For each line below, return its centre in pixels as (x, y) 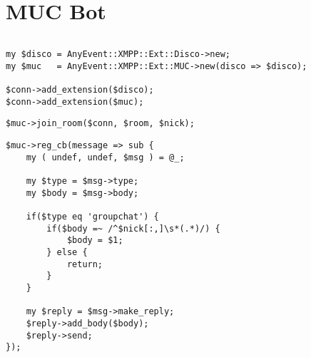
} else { (67, 252)
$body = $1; (95, 240)
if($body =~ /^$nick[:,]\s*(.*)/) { (133, 228)
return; (85, 264)
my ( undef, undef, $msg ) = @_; (105, 157)
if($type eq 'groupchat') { (92, 217)
